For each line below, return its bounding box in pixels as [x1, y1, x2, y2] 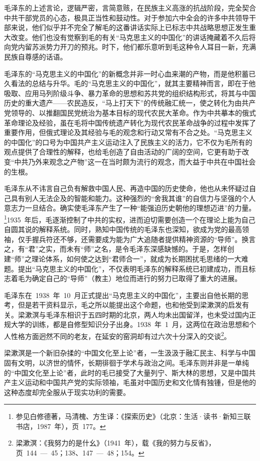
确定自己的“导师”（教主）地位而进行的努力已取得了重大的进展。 [31, 273, 242, 283]
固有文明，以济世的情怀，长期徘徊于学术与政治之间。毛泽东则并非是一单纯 [4, 357, 249, 367]
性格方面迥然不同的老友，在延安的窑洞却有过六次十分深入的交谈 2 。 [10, 329, 231, 341]
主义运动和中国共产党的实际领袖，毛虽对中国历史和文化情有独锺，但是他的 [10, 377, 256, 387]
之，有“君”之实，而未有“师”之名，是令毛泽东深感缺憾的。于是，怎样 [4, 243, 227, 254]
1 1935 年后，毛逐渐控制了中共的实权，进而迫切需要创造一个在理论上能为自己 [4, 212, 255, 224]
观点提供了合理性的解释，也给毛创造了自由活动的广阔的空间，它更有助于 [4, 146, 242, 157]
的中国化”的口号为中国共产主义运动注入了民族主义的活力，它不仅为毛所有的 [4, 136, 252, 147]
